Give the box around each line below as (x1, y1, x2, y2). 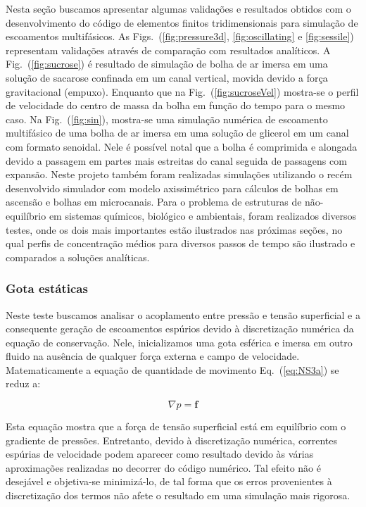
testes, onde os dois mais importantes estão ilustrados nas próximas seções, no (6, 222, 343, 237)
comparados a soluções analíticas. (6, 249, 150, 264)
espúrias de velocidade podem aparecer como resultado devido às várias (6, 446, 314, 461)
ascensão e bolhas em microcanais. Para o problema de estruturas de (6, 194, 302, 209)
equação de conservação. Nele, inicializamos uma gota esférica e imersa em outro (6, 334, 353, 349)
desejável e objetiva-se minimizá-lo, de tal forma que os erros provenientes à (6, 474, 332, 489)
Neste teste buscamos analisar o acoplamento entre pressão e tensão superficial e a (6, 307, 360, 322)
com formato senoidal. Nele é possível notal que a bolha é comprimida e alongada (6, 139, 358, 154)
